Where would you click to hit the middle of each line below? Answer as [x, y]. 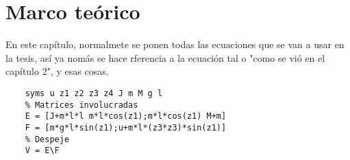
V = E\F [42, 151]
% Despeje [47, 139]
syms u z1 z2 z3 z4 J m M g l [94, 93]
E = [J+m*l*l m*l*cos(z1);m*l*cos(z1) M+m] [126, 116]
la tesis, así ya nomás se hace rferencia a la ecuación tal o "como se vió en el [165, 57]
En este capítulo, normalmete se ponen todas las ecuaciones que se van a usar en [175, 44]
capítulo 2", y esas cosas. [57, 71]
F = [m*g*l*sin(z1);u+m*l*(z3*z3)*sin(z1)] [126, 127]
